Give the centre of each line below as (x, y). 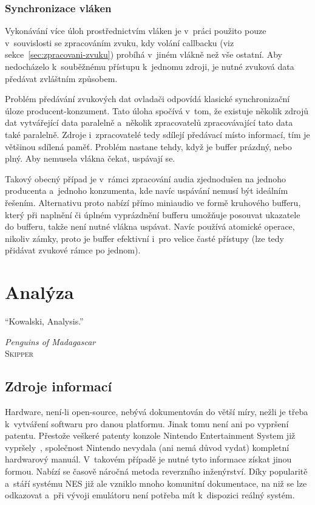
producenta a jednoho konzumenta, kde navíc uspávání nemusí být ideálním (147, 191)
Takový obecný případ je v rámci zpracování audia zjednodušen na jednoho (146, 178)
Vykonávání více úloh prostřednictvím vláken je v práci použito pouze (136, 31)
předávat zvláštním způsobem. (61, 78)
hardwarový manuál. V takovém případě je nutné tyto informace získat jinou (148, 459)
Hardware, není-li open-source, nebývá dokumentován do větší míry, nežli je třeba (157, 412)
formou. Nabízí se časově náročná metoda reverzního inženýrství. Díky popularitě (156, 471)
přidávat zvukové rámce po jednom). (73, 250)
